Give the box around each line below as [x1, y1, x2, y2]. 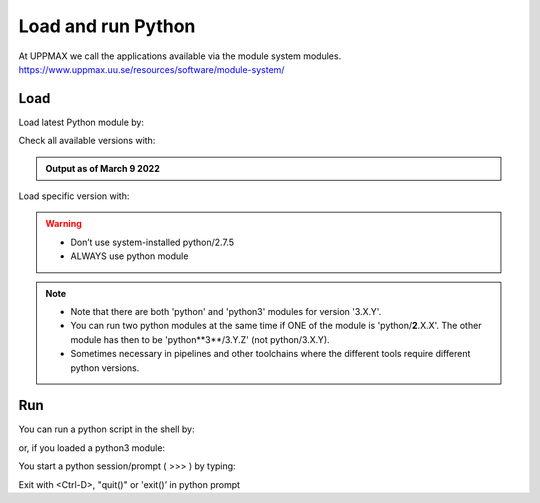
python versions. [70, 361, 140, 374]
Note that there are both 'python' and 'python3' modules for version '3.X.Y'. [70, 305, 382, 317]
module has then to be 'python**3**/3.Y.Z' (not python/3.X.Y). [70, 333, 330, 345]
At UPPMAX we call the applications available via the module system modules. [18, 50, 342, 62]
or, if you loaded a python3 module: [18, 441, 165, 454]
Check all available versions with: [18, 135, 156, 147]
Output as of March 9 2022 [45, 162, 160, 174]
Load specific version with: [18, 190, 130, 202]
